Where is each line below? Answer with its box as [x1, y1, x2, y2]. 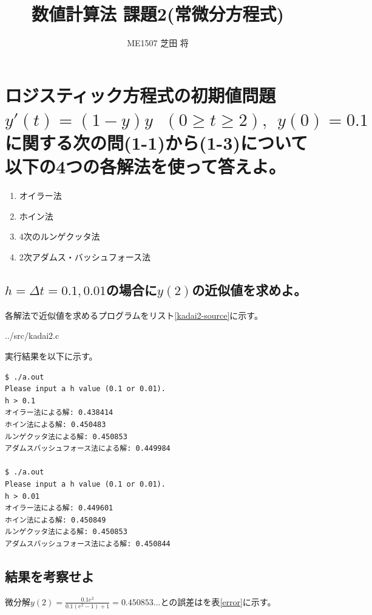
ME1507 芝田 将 [127, 36, 189, 49]
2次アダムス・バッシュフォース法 [19, 251, 151, 263]
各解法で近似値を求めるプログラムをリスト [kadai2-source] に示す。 [5, 308, 263, 321]
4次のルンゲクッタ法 [19, 230, 100, 243]
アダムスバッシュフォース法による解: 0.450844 [5, 539, 171, 548]
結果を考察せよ [5, 566, 94, 585]
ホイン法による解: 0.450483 [5, 420, 106, 429]
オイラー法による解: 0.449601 [5, 504, 113, 513]
